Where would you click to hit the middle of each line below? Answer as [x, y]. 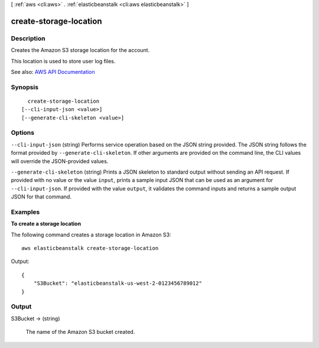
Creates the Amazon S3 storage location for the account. [80, 50]
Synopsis [25, 87]
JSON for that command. [41, 197]
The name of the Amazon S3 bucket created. [80, 332]
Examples [25, 212]
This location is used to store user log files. [63, 61]
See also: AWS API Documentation [53, 71]
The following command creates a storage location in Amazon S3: [91, 235]
